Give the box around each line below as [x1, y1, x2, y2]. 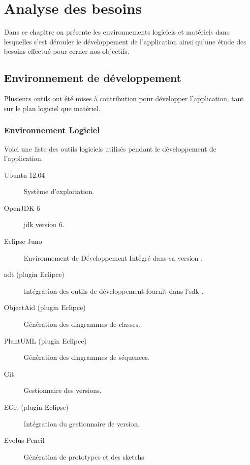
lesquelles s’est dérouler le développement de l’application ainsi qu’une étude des [4, 36, 247, 46]
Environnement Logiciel [4, 124, 100, 136]
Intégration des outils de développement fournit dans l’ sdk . [24, 285, 204, 296]
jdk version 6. [24, 219, 64, 230]
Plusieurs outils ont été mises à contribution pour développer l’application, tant [4, 93, 244, 104]
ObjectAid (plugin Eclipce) [4, 302, 86, 312]
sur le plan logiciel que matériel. [4, 103, 100, 113]
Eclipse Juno [4, 236, 42, 246]
